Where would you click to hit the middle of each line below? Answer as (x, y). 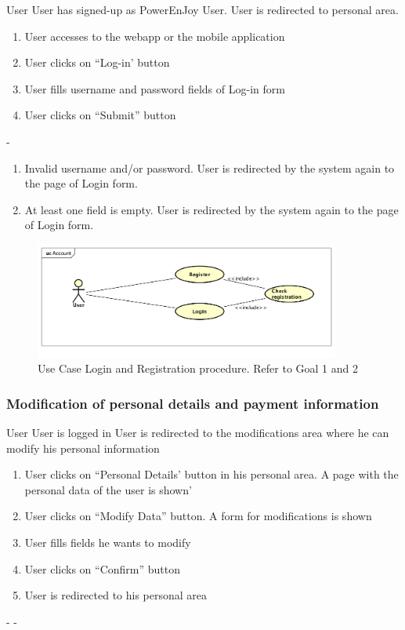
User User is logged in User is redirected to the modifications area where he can (198, 432)
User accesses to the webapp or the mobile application (155, 36)
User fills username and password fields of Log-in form (155, 88)
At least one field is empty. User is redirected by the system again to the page (212, 209)
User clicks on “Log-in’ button (97, 62)
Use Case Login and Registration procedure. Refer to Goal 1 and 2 (198, 368)
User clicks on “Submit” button (100, 115)
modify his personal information (83, 448)
